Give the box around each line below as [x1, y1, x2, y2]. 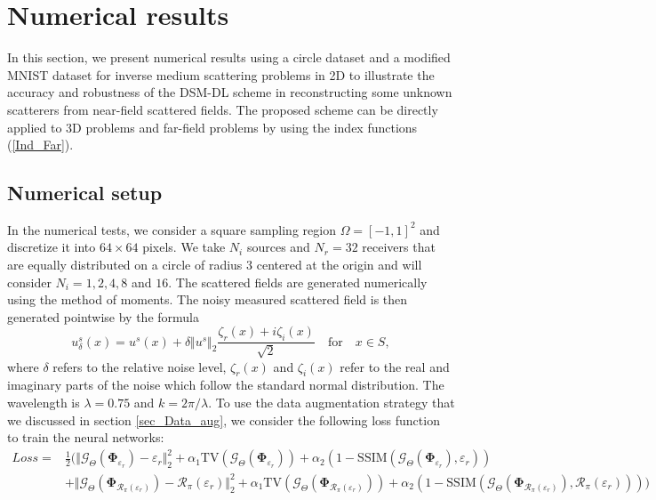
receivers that [362, 238, 436, 256]
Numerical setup [7, 179, 163, 206]
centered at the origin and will [256, 255, 422, 274]
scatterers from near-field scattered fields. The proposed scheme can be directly [7, 100, 438, 118]
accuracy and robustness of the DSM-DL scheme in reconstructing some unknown [7, 83, 452, 101]
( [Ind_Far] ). [7, 135, 74, 154]
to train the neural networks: [7, 428, 164, 447]
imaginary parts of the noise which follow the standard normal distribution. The [7, 375, 444, 394]
